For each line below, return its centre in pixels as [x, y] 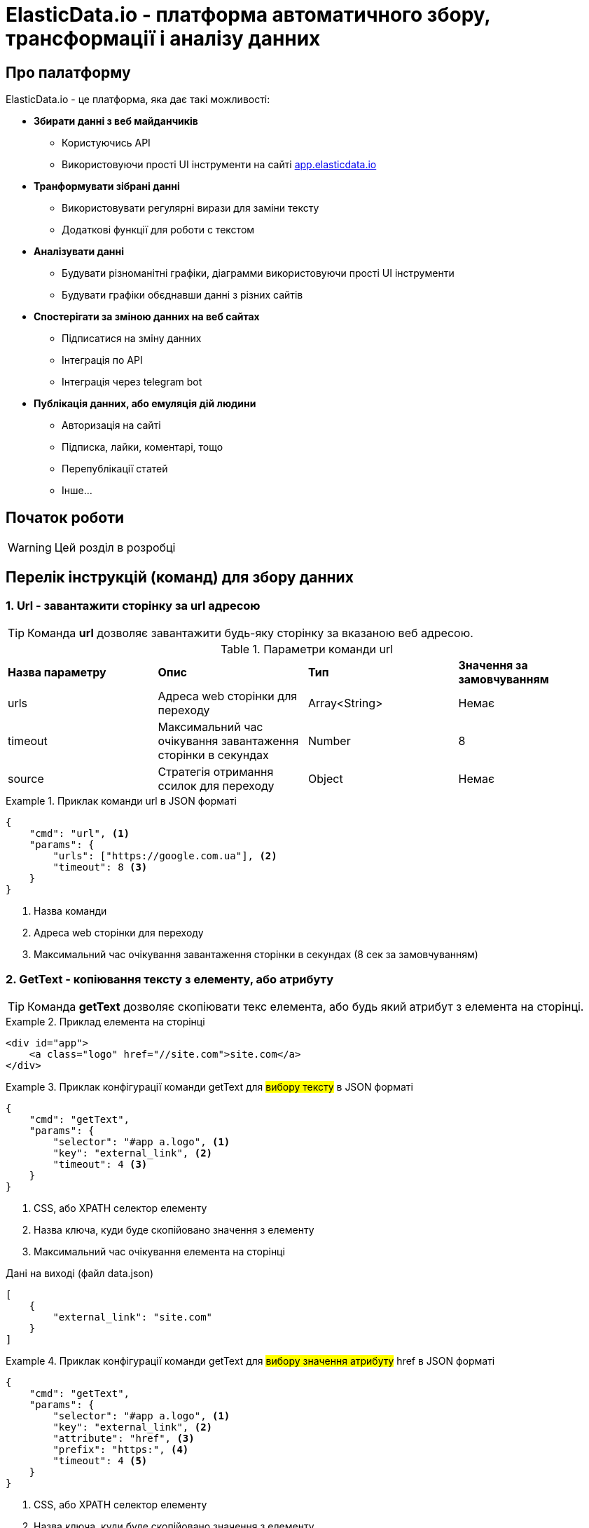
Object [326, 779]
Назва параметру [57, 673]
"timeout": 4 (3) [100, 1164]
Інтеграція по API [102, 360]
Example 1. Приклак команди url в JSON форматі [121, 801]
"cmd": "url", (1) [79, 834]
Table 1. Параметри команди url [307, 649]
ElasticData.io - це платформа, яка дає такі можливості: [138, 100]
